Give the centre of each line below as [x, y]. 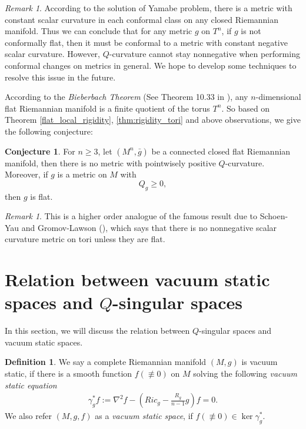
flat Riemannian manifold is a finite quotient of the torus [107, 108]
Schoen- [274, 216]
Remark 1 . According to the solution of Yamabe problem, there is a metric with [149, 8]
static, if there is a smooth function [69, 373]
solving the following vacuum [245, 373]
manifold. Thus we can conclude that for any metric [99, 31]
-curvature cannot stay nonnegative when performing [204, 54]
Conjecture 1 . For [40, 151]
